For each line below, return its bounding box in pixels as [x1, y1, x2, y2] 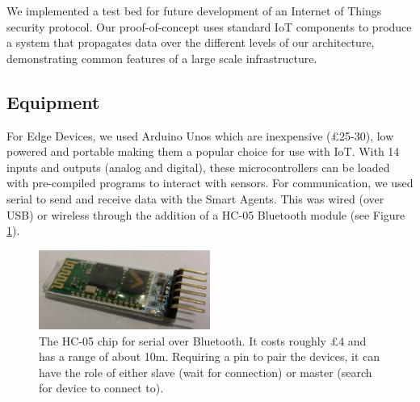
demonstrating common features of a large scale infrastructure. [6, 49, 317, 66]
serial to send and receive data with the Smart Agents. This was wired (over [6, 190, 384, 207]
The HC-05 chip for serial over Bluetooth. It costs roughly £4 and [39, 332, 367, 349]
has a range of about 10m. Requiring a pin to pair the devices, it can [39, 348, 380, 365]
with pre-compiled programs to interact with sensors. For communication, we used [6, 174, 414, 191]
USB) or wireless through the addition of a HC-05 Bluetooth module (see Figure [6, 206, 405, 223]
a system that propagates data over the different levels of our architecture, [6, 34, 375, 51]
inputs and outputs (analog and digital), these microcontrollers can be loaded [6, 158, 390, 175]
